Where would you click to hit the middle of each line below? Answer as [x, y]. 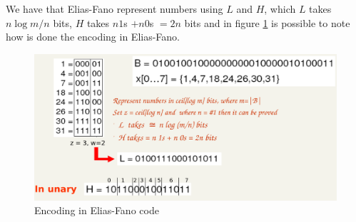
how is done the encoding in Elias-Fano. [93, 37]
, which [280, 9]
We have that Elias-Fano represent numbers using [115, 9]
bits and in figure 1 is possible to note [267, 22]
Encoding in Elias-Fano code [97, 210]
